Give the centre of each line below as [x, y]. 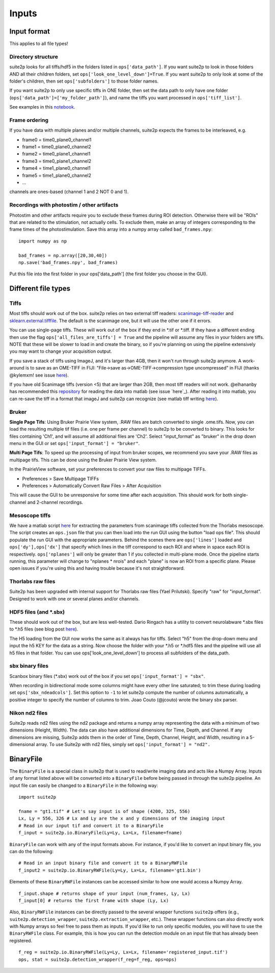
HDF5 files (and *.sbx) [37, 612]
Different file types [40, 289]
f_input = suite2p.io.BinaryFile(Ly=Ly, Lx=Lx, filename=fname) [101, 833]
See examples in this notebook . [42, 107]
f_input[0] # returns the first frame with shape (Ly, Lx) [94, 900]
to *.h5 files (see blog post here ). [44, 629]
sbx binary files [29, 666]
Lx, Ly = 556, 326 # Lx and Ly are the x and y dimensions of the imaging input [122, 819]
